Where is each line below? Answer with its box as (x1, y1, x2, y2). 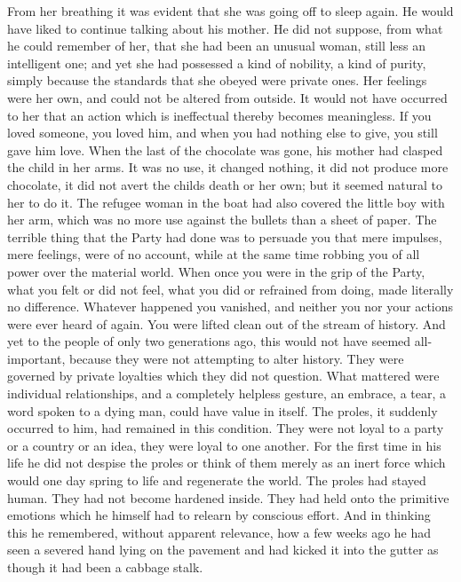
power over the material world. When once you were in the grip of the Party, (7, 262, 425, 280)
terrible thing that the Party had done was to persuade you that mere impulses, (7, 227, 442, 246)
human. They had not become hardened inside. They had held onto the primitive (7, 488, 449, 507)
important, (7, 349, 66, 367)
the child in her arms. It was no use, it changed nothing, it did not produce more (7, 158, 449, 177)
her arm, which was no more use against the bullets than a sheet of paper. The (7, 210, 437, 229)
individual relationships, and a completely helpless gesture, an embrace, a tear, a (7, 384, 447, 403)
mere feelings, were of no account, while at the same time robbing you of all (7, 245, 420, 263)
